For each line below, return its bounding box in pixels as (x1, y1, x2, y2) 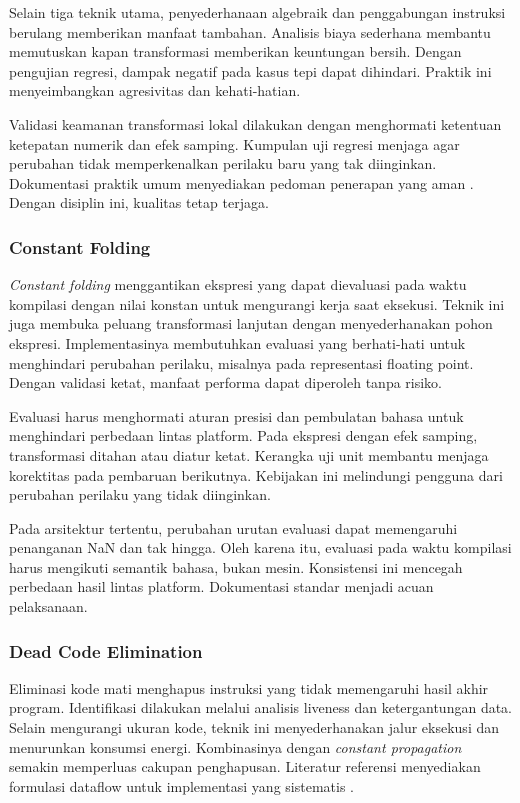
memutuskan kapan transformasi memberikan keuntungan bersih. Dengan (9, 41, 462, 62)
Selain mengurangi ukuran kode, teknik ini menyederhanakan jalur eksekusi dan (9, 717, 499, 738)
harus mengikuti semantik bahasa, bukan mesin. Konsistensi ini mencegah (9, 556, 463, 577)
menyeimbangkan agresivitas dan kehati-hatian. (9, 80, 301, 101)
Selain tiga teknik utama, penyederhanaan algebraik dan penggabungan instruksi (9, 2, 506, 22)
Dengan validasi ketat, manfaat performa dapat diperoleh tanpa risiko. (9, 372, 443, 393)
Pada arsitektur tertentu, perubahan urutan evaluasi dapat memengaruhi (9, 517, 458, 538)
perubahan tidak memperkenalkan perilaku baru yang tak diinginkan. (9, 153, 437, 174)
